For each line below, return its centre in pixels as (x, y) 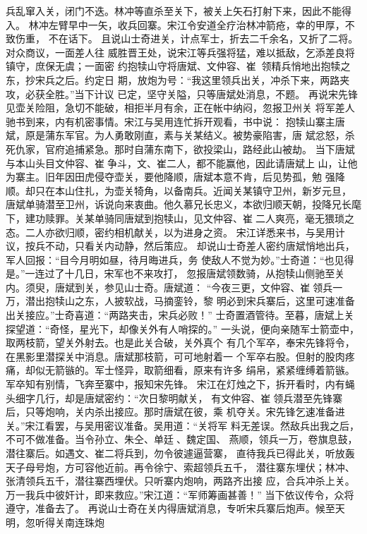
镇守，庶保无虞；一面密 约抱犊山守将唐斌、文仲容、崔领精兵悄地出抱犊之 (178, 66)
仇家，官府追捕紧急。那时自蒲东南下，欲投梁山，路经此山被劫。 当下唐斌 (185, 148)
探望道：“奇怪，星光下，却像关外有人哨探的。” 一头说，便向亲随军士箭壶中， (182, 328)
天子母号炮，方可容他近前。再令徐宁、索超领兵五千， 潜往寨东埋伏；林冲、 (180, 467)
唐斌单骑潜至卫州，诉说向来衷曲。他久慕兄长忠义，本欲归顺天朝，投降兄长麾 (183, 204)
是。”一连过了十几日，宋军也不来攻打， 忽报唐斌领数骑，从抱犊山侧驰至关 (175, 273)
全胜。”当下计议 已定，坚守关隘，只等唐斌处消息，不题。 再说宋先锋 (201, 93)
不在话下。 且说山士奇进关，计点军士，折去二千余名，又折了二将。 (203, 38)
